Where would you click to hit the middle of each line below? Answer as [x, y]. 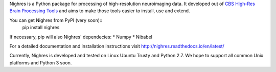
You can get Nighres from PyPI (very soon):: [56, 20]
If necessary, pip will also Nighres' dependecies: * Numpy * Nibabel [81, 37]
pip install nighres [41, 28]
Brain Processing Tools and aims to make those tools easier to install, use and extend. [100, 11]
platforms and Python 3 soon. [41, 63]
